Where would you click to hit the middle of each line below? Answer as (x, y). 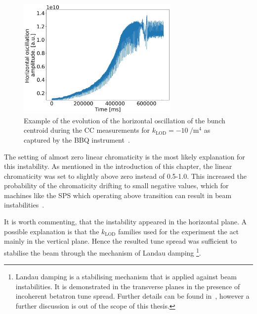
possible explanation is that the (52, 231)
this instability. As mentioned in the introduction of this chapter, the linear (118, 166)
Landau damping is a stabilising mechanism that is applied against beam (126, 277)
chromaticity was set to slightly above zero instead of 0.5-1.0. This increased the (125, 176)
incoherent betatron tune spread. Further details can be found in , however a (132, 296)
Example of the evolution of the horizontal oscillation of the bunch (125, 120)
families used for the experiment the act (179, 231)
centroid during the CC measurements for (87, 130)
